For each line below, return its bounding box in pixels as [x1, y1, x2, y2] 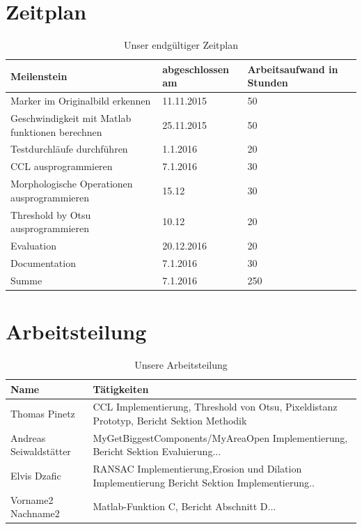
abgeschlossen [162, 61, 230, 76]
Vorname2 [10, 492, 54, 507]
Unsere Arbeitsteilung [134, 357, 228, 371]
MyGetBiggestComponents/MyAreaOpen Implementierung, [93, 430, 348, 445]
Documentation [10, 255, 76, 270]
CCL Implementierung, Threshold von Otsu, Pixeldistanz [93, 399, 338, 414]
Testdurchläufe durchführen [10, 141, 128, 156]
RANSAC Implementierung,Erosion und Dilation [93, 461, 302, 476]
